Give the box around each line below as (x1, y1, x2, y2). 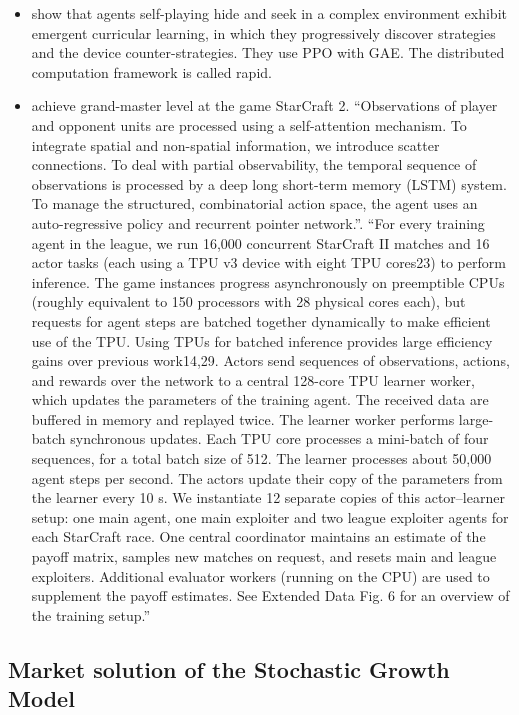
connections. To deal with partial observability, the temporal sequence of (31, 154, 477, 175)
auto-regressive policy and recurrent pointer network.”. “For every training (31, 212, 485, 233)
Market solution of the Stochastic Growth (8, 653, 450, 684)
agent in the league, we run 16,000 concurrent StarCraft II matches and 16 (31, 232, 490, 253)
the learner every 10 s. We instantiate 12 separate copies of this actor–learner (31, 487, 505, 508)
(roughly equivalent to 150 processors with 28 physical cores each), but (31, 291, 466, 312)
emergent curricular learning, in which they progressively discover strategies (31, 22, 496, 43)
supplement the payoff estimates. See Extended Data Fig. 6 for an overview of (31, 585, 510, 606)
